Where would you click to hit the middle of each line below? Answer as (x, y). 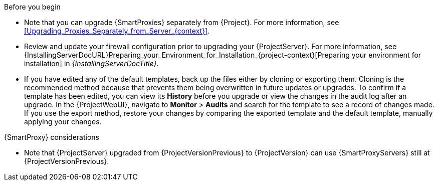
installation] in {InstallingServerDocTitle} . (91, 63)
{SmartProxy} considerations (52, 137)
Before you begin (32, 7)
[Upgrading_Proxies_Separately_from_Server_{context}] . (117, 31)
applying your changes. (63, 122)
